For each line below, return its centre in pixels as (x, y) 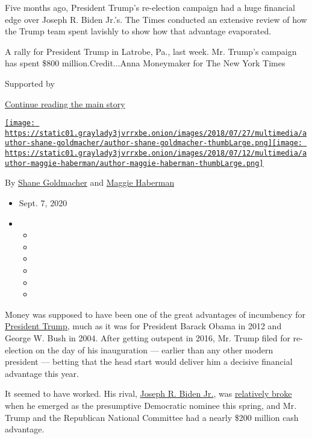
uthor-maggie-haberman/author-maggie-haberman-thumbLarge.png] (134, 163)
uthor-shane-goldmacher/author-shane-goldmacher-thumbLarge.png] (139, 143)
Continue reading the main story (65, 103)
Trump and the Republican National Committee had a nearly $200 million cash (152, 417)
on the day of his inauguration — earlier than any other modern (154, 349)
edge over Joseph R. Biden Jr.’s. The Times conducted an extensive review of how (156, 19)
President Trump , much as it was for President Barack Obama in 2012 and (143, 326)
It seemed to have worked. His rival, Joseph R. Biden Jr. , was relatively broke (148, 393)
